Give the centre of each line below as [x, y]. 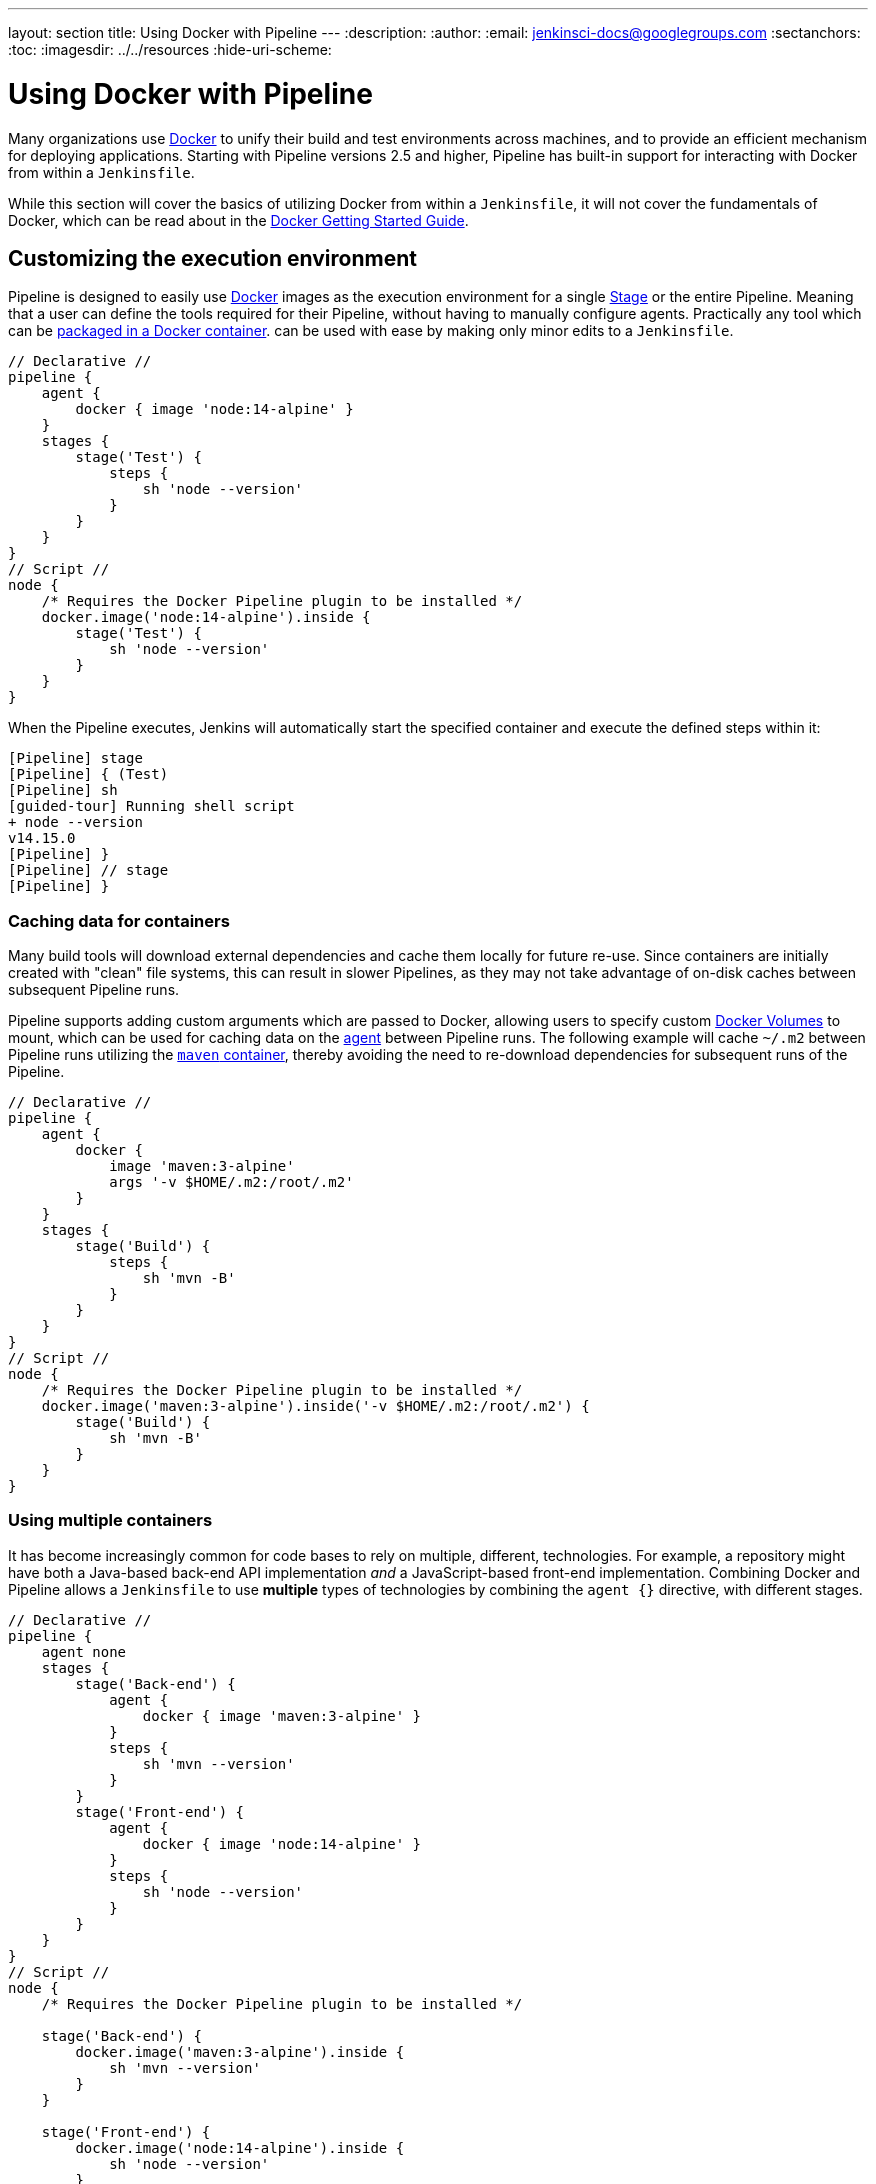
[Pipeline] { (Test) [88, 774]
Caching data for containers [119, 920]
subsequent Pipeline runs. [94, 990]
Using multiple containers [110, 1520]
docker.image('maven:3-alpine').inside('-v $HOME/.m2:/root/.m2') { [315, 1406]
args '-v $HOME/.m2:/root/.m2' [231, 1182]
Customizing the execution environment [212, 258]
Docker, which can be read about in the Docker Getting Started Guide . [238, 220]
